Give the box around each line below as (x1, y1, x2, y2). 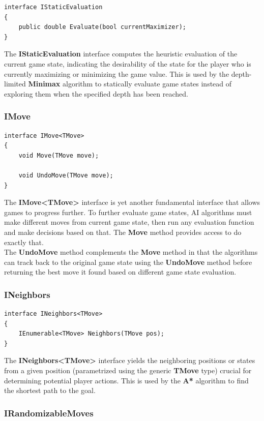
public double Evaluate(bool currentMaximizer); (18, 23, 186, 31)
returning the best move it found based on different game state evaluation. (4, 266, 237, 277)
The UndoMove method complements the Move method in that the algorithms (4, 247, 258, 257)
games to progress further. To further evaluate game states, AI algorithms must (4, 206, 252, 217)
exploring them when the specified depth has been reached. (4, 88, 188, 99)
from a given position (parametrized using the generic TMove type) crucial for (4, 365, 252, 376)
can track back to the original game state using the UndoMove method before (4, 256, 252, 267)
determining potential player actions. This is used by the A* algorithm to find (4, 375, 249, 385)
